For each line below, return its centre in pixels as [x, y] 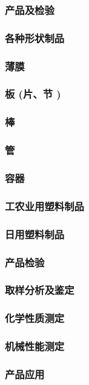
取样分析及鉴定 [40, 290]
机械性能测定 [35, 346]
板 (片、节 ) [33, 94]
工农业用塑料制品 [44, 206]
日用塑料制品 [35, 234]
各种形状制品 [35, 38]
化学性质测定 [35, 318]
